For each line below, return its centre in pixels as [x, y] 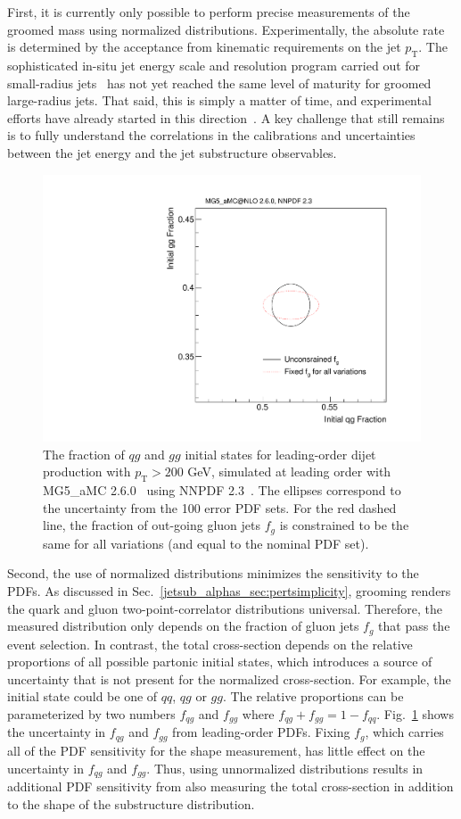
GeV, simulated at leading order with [289, 472]
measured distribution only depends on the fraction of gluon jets [183, 626]
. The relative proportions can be [313, 696]
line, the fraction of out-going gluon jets [152, 525]
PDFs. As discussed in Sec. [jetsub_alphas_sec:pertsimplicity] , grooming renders [229, 591]
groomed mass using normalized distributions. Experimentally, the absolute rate [226, 29]
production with [87, 472]
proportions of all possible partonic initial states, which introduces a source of [220, 662]
